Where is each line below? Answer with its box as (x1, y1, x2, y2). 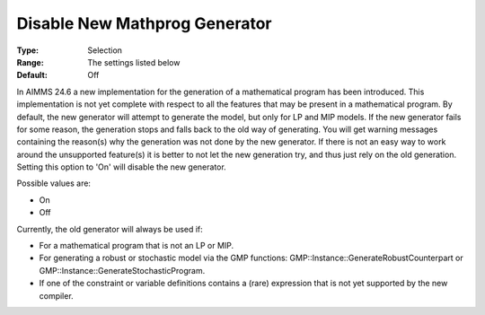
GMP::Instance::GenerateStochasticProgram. (39, 265, 206, 276)
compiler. (39, 290, 74, 301)
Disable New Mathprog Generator (16, 13, 272, 33)
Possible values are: (16, 178, 92, 188)
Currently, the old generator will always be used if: (16, 223, 204, 234)
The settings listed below (87, 57, 181, 67)
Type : (16, 45, 40, 56)
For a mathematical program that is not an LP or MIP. (39, 241, 234, 251)
